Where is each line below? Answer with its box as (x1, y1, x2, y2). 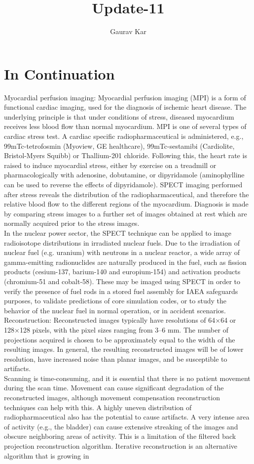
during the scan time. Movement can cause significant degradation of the (4, 382, 224, 393)
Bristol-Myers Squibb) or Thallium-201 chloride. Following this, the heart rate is (4, 150, 247, 161)
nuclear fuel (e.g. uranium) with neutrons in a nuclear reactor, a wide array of (4, 247, 240, 257)
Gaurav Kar (110, 26, 146, 37)
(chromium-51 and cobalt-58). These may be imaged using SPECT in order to (4, 276, 240, 286)
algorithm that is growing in (4, 450, 89, 461)
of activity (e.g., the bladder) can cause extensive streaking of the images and (4, 421, 238, 431)
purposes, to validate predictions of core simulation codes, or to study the (4, 295, 226, 306)
